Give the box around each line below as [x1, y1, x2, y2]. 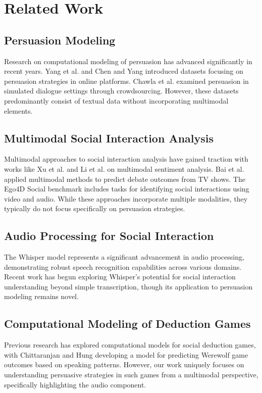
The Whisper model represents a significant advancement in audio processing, [4, 252, 244, 262]
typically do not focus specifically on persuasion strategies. [4, 203, 185, 214]
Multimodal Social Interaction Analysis [4, 130, 214, 145]
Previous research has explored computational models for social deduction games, [4, 339, 256, 350]
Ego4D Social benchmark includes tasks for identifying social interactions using [4, 183, 249, 194]
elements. [4, 105, 33, 116]
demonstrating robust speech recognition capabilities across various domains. [4, 261, 242, 272]
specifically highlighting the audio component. [4, 379, 146, 389]
